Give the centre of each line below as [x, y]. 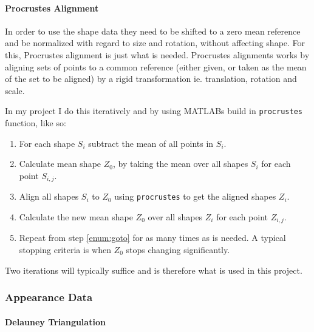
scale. [15, 90]
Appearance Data [49, 297]
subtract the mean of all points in [151, 143]
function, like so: [36, 123]
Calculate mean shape [60, 164]
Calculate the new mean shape [76, 216]
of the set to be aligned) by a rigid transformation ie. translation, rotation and [151, 79]
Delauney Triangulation [55, 321]
